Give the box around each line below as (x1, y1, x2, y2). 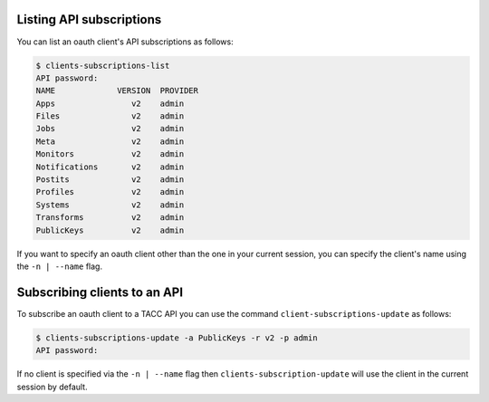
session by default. (16, 381, 88, 392)
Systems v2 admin (35, 199, 185, 210)
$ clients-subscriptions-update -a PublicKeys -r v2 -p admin (35, 332, 318, 343)
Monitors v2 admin (35, 149, 185, 159)
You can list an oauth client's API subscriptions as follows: (16, 36, 235, 47)
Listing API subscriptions (16, 12, 162, 27)
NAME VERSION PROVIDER (35, 86, 199, 96)
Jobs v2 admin (35, 123, 185, 134)
